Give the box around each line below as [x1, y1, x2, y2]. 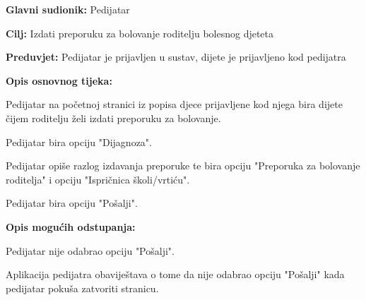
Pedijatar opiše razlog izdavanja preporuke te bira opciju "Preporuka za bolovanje [6, 158, 360, 173]
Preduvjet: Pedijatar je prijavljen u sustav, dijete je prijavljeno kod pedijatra [6, 49, 346, 64]
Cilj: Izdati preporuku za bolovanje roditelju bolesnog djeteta [6, 25, 274, 40]
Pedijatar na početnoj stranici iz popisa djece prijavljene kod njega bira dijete [6, 97, 343, 112]
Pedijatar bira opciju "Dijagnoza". [6, 134, 152, 149]
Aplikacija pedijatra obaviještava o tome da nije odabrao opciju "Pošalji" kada [6, 267, 345, 282]
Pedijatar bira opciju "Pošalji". [6, 196, 138, 210]
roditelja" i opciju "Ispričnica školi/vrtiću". [6, 172, 190, 186]
